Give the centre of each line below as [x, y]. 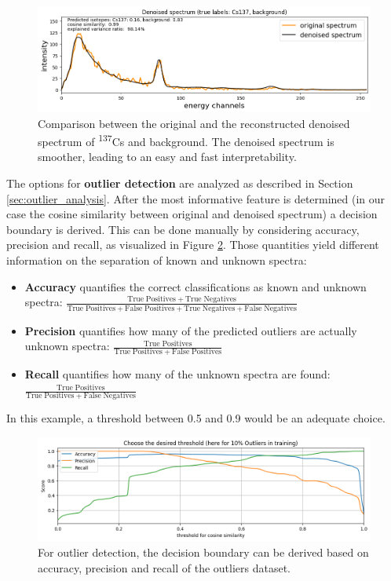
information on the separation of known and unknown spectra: [157, 260]
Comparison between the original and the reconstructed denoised [194, 123]
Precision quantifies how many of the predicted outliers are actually [191, 330]
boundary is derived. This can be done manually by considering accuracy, [183, 229]
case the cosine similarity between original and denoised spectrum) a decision [192, 214]
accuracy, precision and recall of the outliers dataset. [164, 567]
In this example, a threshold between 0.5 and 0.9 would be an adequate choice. [196, 418]
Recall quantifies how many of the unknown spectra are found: [177, 374]
